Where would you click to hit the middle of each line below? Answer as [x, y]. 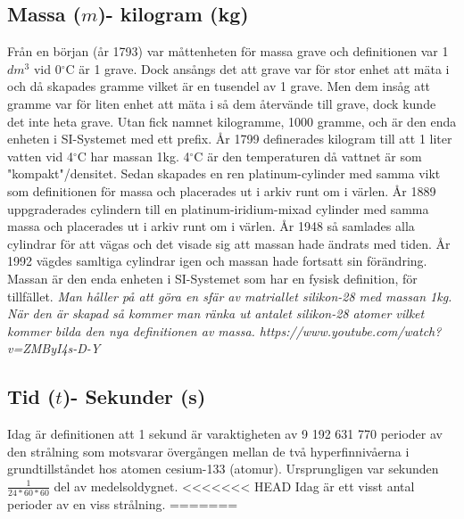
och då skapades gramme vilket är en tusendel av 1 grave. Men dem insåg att [219, 86]
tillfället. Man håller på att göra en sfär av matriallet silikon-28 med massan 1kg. [230, 296]
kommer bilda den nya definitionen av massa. [131, 330]
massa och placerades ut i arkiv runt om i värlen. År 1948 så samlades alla [211, 226]
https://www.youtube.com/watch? [350, 330]
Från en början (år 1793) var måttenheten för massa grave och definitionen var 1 [228, 51]
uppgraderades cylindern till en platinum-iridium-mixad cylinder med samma [218, 208]
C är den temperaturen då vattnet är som [308, 156]
